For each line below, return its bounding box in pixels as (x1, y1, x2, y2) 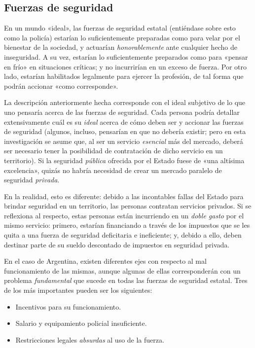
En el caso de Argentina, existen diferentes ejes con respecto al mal (4, 256, 207, 266)
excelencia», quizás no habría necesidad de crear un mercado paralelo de (4, 165, 222, 175)
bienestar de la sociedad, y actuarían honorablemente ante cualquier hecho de (4, 42, 237, 52)
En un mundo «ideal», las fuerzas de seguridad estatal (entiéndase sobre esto (4, 23, 236, 33)
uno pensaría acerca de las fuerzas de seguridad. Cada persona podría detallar (4, 106, 240, 117)
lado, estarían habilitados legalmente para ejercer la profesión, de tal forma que (4, 71, 244, 81)
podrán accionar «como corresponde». (4, 80, 118, 91)
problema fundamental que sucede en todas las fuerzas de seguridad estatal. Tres (4, 275, 248, 285)
